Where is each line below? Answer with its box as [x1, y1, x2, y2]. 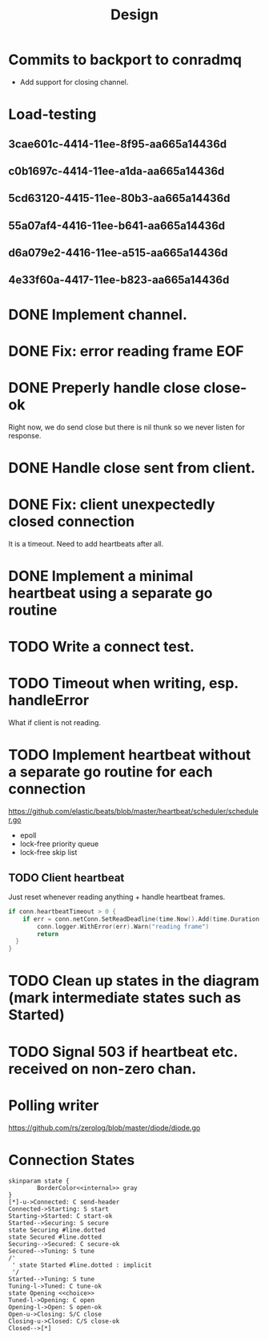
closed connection [8, 513, 134, 530]
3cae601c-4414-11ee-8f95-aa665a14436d [8, 137, 227, 151]
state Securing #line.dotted [8, 1226, 106, 1235]
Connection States [8, 1151, 135, 1169]
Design [110, 6, 159, 24]
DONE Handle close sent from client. [8, 458, 256, 477]
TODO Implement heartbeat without [8, 746, 251, 764]
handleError [8, 692, 90, 710]
